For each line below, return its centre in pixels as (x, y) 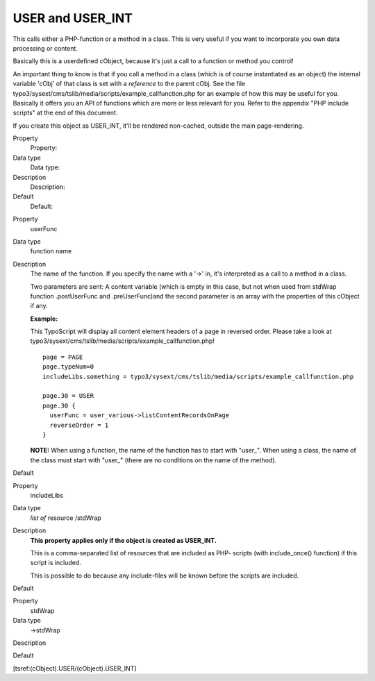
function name (51, 251)
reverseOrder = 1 (79, 425)
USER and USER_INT (73, 18)
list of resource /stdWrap (66, 518)
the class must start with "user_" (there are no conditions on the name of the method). (153, 460)
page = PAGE (63, 357)
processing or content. (45, 48)
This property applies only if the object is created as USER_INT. (123, 540)
